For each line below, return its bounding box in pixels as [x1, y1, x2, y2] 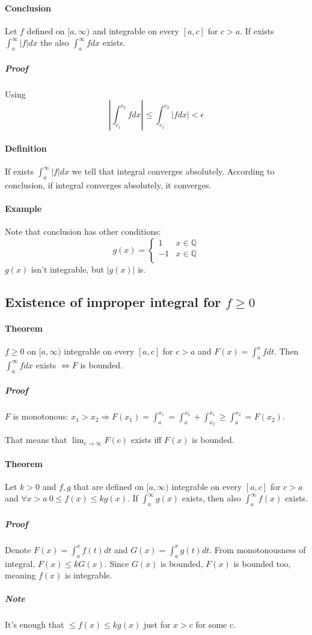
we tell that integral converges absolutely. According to [72, 165, 275, 178]
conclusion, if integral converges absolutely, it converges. [5, 178, 212, 191]
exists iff [130, 433, 162, 446]
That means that [5, 433, 67, 446]
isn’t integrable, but [31, 262, 104, 275]
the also [40, 36, 69, 49]
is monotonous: [13, 410, 69, 423]
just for [143, 618, 171, 631]
